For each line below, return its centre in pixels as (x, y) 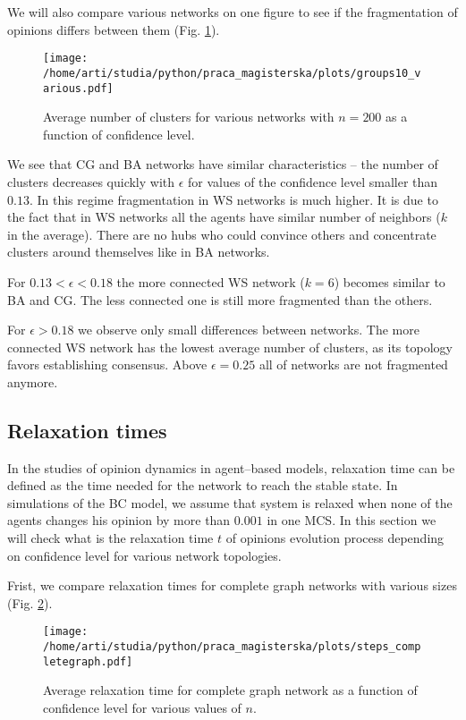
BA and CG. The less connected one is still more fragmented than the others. (220, 299)
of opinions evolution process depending (335, 538)
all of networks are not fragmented (353, 364)
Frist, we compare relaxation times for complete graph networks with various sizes (232, 585)
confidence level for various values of (142, 707)
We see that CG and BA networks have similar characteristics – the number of (223, 164)
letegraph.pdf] (88, 661)
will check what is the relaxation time (110, 538)
